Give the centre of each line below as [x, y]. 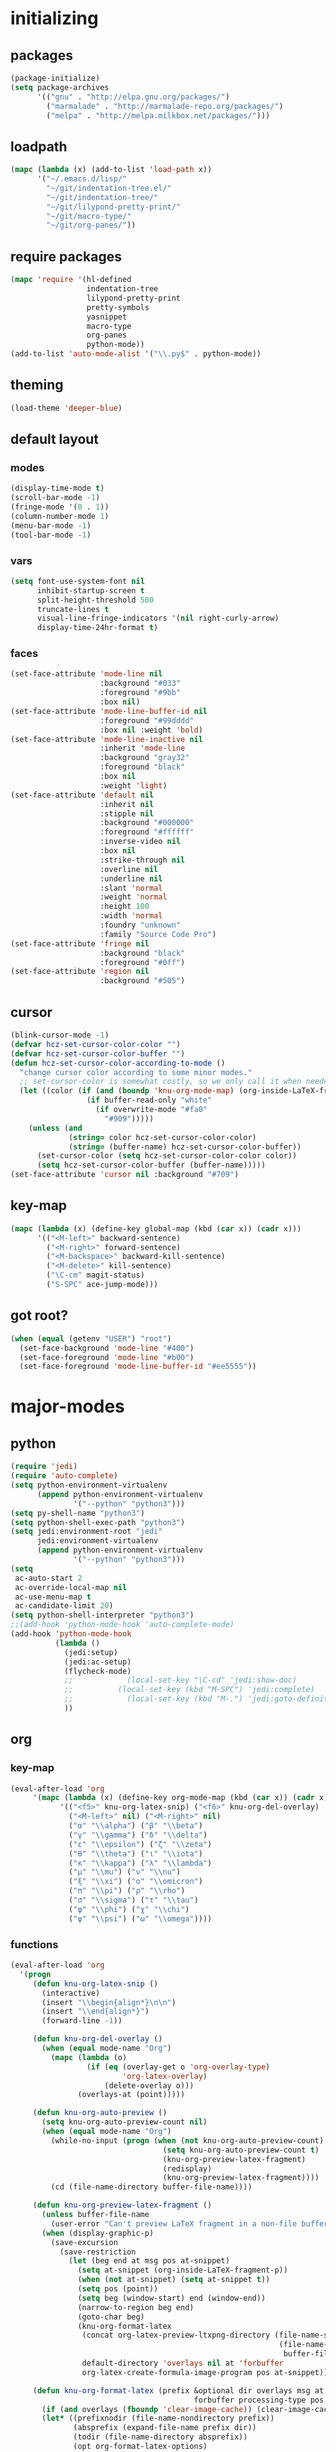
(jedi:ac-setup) [97, 1662]
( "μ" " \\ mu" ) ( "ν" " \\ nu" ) [125, 1872]
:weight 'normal [133, 897]
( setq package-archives [60, 87]
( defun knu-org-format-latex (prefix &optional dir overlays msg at [178, 2390]
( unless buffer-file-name [95, 2215]
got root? [39, 1315]
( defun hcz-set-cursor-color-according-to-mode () [118, 1063]
